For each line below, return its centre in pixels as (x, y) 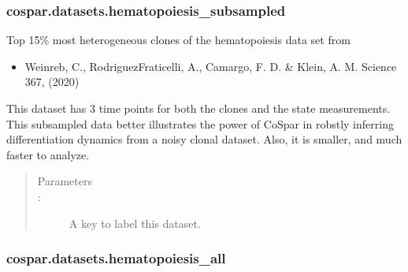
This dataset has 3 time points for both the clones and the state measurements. (198, 108)
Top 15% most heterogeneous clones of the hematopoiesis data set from (178, 40)
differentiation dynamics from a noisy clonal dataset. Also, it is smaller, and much (204, 139)
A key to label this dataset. (135, 223)
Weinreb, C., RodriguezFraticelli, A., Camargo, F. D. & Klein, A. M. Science (211, 66)
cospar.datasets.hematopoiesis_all (116, 258)
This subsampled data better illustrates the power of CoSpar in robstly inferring (200, 123)
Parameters (65, 181)
